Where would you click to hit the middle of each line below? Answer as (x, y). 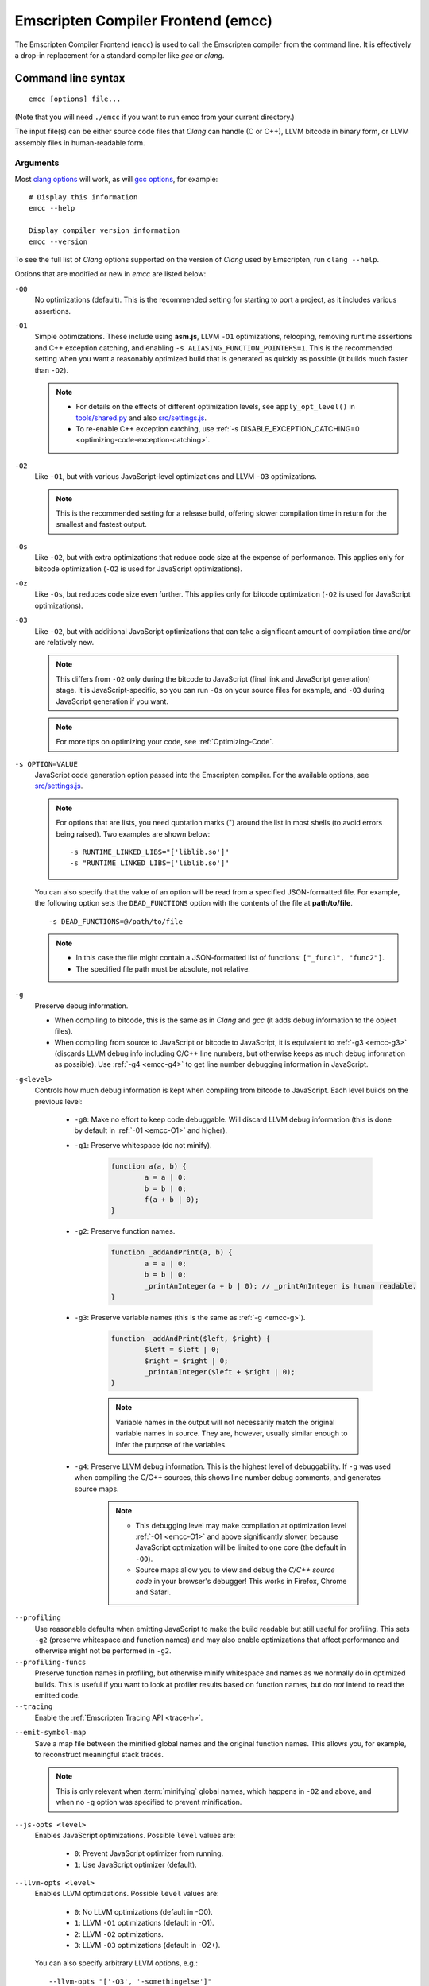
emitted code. (57, 1695)
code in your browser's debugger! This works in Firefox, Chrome (241, 1581)
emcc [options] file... (75, 99)
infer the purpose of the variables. (171, 1444)
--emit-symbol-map (50, 1733)
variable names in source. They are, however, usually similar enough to (232, 1433)
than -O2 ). (52, 370)
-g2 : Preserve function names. (125, 1231)
